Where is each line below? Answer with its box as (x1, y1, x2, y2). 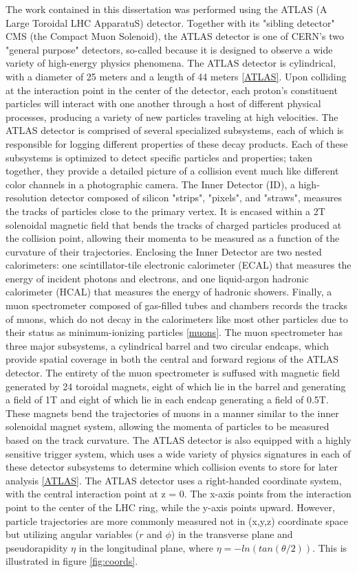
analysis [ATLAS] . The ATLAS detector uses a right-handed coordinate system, (6, 473, 342, 487)
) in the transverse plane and (171, 527, 293, 541)
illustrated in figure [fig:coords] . (6, 554, 138, 568)
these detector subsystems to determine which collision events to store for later (6, 460, 338, 474)
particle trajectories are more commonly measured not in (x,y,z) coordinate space (6, 513, 348, 528)
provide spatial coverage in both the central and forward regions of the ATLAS (6, 352, 338, 366)
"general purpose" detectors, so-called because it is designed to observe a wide (6, 42, 333, 56)
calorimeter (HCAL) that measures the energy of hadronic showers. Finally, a (6, 284, 332, 299)
